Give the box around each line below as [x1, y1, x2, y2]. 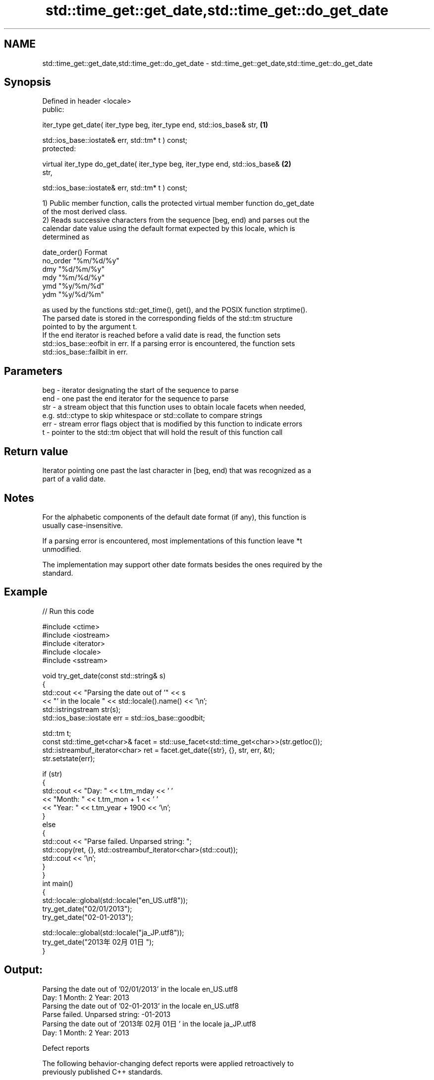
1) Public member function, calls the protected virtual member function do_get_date [42, 199, 315, 208]
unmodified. [42, 544, 81, 553]
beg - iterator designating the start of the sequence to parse [42, 386, 239, 395]
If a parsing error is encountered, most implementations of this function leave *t [42, 536, 302, 545]
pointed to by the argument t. [42, 322, 137, 331]
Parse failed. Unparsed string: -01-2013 [42, 1010, 171, 1019]
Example [4, 586, 48, 599]
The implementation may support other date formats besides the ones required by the [42, 560, 323, 569]
